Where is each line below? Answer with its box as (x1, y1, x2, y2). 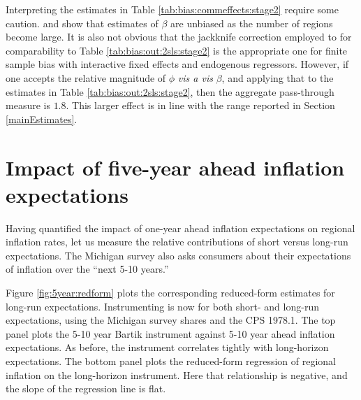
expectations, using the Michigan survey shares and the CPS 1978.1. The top (6, 313, 336, 327)
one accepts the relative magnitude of (6, 70, 166, 85)
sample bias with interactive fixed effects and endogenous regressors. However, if (6, 57, 349, 71)
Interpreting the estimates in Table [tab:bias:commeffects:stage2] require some (6, 2, 339, 16)
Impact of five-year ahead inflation (6, 152, 345, 181)
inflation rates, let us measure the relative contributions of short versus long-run (6, 234, 348, 249)
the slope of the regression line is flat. (6, 381, 166, 396)
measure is (6, 98, 50, 113)
